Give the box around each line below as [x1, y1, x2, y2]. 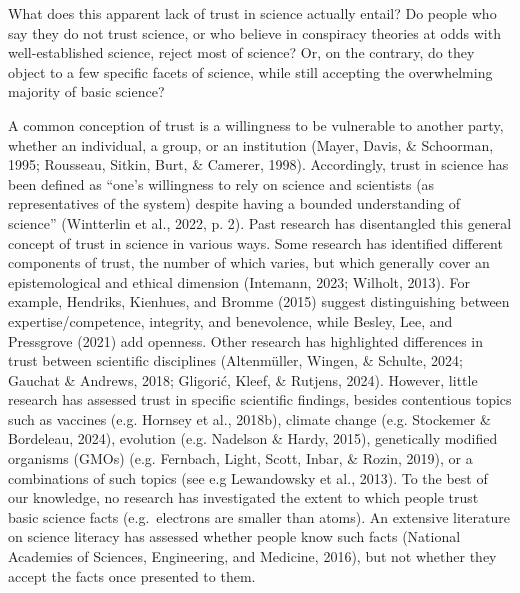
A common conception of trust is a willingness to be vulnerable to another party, [8, 114, 504, 135]
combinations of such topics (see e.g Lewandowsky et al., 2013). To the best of [8, 467, 488, 488]
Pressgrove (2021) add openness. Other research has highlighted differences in [8, 330, 484, 351]
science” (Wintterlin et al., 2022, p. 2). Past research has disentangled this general [8, 212, 512, 233]
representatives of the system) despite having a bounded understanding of [8, 193, 461, 214]
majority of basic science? [8, 81, 165, 102]
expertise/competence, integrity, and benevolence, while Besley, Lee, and [8, 310, 453, 331]
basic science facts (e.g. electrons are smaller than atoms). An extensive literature [8, 506, 510, 527]
